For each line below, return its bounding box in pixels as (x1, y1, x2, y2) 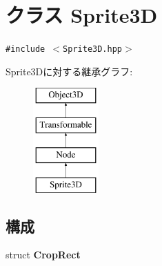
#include (6, 44, 45, 55)
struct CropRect (6, 247, 81, 262)
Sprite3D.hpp (63, 44, 122, 55)
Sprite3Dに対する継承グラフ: (6, 64, 133, 78)
